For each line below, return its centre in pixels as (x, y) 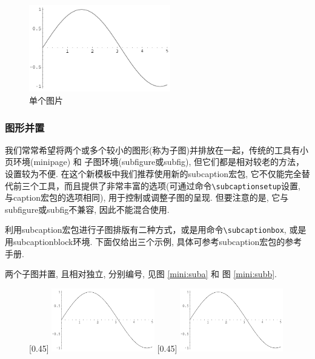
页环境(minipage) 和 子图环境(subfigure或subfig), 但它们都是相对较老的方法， (155, 162)
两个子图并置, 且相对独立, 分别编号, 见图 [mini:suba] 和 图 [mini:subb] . (141, 274)
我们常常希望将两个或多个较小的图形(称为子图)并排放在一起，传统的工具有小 (157, 149)
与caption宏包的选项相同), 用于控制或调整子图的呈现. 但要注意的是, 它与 (147, 197)
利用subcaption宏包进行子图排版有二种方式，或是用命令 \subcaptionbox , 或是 (156, 230)
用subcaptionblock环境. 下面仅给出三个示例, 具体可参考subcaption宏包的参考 (154, 242)
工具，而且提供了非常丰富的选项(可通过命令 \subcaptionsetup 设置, (169, 185)
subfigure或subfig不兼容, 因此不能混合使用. (87, 209)
